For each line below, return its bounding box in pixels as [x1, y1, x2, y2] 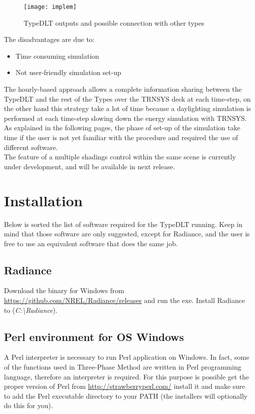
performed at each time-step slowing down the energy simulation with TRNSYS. [4, 113, 247, 123]
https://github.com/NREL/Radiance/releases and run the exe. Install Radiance [4, 295, 245, 305]
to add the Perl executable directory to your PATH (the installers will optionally [4, 390, 248, 401]
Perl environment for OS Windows [4, 329, 184, 344]
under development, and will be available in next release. [4, 161, 175, 171]
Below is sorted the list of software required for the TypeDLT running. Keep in [4, 219, 243, 229]
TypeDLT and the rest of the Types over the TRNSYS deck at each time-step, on [4, 93, 251, 104]
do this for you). [4, 400, 53, 411]
